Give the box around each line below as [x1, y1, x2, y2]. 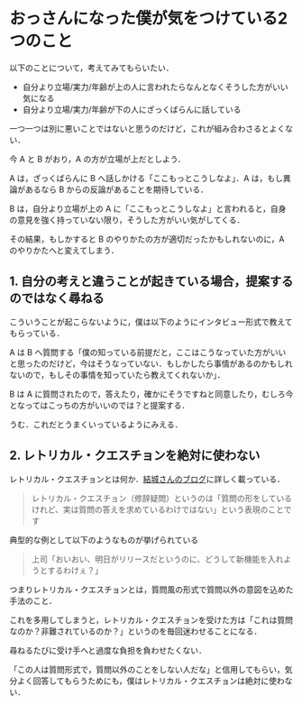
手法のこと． [9, 595, 57, 606]
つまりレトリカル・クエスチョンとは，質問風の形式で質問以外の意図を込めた [9, 583, 294, 595]
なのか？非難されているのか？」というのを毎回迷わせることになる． [9, 626, 262, 636]
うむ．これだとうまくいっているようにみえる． [9, 418, 183, 429]
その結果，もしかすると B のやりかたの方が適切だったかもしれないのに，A [9, 233, 285, 244]
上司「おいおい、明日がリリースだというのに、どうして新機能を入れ [31, 554, 284, 564]
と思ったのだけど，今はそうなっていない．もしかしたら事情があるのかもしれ [9, 358, 293, 369]
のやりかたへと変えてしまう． [9, 244, 119, 255]
